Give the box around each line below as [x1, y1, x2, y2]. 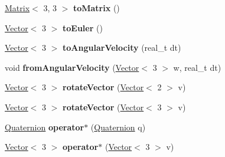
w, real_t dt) [173, 61, 221, 73]
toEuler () [63, 21, 103, 34]
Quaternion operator [5, 120, 84, 133]
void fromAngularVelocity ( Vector [5, 61, 139, 73]
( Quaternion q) [90, 120, 146, 133]
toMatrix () [73, 2, 120, 14]
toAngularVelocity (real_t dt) [63, 41, 181, 54]
